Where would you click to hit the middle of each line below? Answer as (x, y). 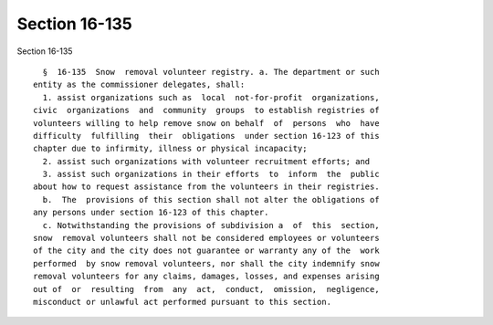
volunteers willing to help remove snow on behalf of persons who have (206, 123)
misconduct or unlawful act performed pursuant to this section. (183, 302)
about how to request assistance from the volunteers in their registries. (206, 187)
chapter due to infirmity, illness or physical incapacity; (170, 149)
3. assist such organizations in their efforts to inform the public (211, 174)
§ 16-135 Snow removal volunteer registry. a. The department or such (211, 72)
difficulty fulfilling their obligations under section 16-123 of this (206, 136)
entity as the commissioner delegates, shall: (139, 85)
